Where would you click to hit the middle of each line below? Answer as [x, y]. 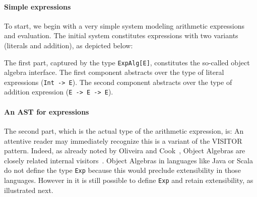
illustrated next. [29, 190]
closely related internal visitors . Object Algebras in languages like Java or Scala [128, 160]
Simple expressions [38, 6]
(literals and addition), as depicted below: [69, 45]
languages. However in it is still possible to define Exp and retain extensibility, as [129, 180]
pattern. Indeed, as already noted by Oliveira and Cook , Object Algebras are [125, 151]
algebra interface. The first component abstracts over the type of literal [114, 72]
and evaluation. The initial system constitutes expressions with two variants [121, 35]
